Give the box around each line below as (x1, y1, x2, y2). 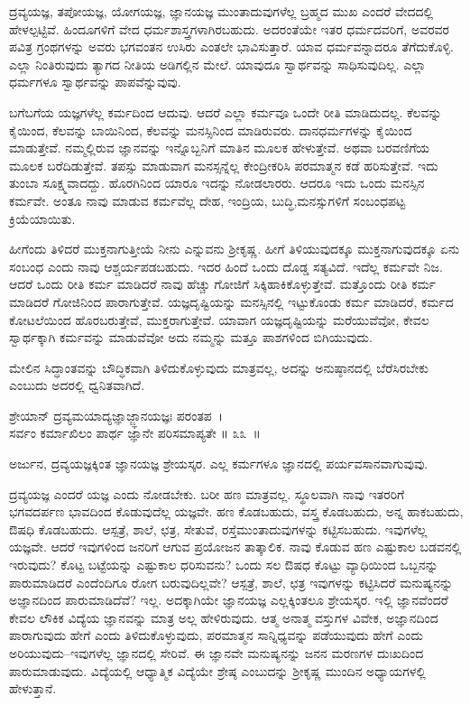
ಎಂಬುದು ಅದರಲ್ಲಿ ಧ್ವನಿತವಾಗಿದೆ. (9, 376, 145, 394)
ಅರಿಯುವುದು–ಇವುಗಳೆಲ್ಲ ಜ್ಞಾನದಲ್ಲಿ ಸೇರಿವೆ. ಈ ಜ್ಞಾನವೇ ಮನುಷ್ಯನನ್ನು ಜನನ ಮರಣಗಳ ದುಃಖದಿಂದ (9, 644, 424, 662)
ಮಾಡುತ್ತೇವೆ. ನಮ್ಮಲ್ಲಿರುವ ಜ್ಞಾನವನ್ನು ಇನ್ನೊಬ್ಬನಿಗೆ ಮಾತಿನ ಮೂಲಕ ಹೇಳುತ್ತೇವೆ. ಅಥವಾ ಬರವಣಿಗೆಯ (9, 138, 430, 157)
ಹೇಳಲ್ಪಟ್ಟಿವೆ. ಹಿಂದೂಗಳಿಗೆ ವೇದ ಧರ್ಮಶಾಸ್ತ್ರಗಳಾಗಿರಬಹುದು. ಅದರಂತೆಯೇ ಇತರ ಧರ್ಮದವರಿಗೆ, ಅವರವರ (9, 19, 449, 38)
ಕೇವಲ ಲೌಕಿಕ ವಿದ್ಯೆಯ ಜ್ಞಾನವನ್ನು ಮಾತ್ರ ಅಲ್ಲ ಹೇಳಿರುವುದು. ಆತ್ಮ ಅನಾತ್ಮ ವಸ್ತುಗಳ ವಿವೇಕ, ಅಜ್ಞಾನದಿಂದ (9, 608, 438, 626)
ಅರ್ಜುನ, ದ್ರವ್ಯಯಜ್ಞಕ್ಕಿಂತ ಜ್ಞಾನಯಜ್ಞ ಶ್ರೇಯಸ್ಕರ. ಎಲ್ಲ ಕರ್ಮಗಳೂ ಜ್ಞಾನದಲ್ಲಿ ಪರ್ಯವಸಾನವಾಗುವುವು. (9, 454, 429, 473)
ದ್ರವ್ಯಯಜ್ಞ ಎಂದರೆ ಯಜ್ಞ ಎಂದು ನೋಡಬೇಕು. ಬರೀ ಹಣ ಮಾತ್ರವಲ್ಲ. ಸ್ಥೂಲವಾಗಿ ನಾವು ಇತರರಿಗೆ (9, 484, 405, 503)
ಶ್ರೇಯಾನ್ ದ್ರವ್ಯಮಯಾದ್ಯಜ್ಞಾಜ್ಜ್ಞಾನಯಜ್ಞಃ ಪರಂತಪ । (9, 405, 224, 424)
